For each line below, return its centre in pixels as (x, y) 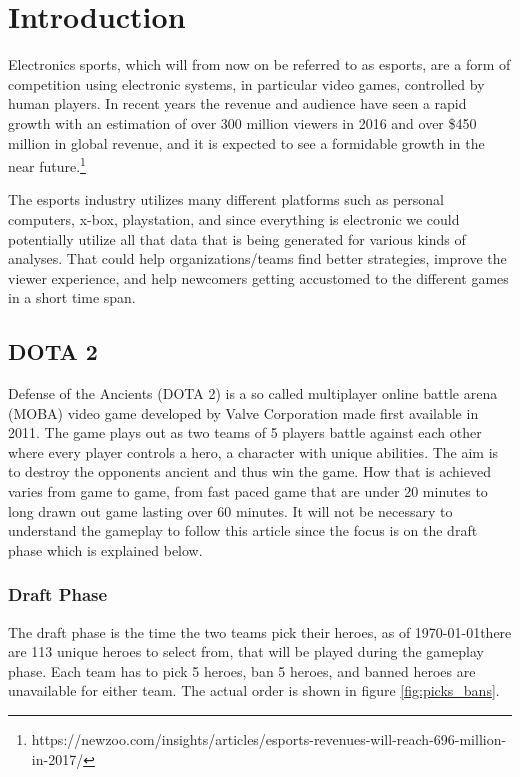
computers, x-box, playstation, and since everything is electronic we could (234, 218)
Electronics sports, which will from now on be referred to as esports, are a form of (259, 64)
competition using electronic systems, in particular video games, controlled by (246, 83)
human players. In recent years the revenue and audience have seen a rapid (237, 103)
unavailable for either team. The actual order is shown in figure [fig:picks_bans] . (254, 690)
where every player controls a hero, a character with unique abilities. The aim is (253, 451)
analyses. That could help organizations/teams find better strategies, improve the (257, 258)
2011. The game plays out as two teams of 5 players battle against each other (245, 432)
